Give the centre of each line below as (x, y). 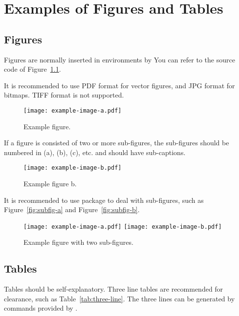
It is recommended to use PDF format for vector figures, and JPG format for (119, 85)
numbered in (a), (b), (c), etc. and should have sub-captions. (95, 152)
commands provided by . (41, 308)
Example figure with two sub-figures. (78, 242)
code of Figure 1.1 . (33, 69)
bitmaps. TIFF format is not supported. (64, 95)
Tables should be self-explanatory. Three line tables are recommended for (114, 289)
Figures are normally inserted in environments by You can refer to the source (119, 59)
